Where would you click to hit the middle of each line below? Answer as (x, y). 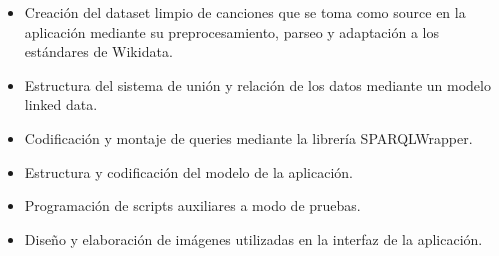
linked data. (61, 104)
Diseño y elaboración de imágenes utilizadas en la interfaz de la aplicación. (253, 238)
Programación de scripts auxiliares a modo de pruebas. (192, 205)
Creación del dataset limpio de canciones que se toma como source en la (245, 12)
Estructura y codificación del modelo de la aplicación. (188, 171)
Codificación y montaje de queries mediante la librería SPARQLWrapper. (248, 137)
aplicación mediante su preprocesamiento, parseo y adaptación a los (231, 31)
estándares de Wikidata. (98, 51)
